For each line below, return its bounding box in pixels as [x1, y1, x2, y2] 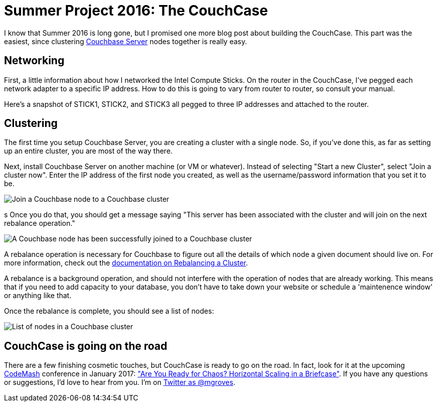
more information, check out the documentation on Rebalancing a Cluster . [4, 258, 248, 267]
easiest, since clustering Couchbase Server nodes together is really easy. [4, 37, 247, 46]
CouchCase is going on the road [4, 339, 168, 352]
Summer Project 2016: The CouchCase [4, 2, 268, 19]
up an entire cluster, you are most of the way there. [4, 147, 173, 156]
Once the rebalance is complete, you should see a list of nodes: [4, 307, 214, 316]
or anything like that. [4, 291, 72, 300]
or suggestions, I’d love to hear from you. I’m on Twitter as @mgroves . [4, 378, 235, 387]
